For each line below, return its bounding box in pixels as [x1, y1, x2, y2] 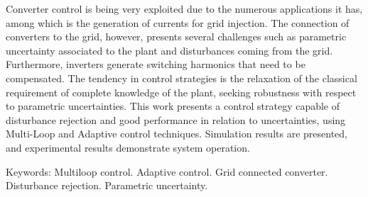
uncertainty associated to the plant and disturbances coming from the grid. [6, 43, 333, 57]
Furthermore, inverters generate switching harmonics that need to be [6, 57, 305, 72]
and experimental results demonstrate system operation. [6, 140, 250, 154]
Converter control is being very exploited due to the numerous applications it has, [6, 1, 363, 16]
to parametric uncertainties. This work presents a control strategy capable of [6, 98, 340, 113]
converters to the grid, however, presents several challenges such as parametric [6, 29, 347, 44]
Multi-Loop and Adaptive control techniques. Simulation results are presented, [6, 126, 347, 141]
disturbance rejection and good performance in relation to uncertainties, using [6, 112, 346, 127]
